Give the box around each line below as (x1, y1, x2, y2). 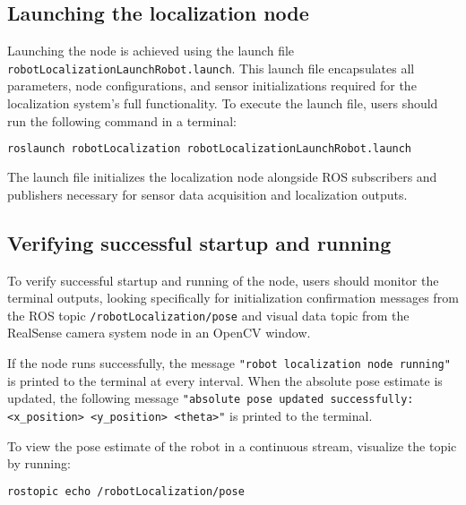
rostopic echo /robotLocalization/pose (7, 484, 245, 498)
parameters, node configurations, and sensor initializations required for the (7, 76, 417, 95)
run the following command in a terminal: (7, 111, 237, 130)
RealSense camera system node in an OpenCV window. (7, 323, 311, 342)
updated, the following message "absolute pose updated (7, 389, 324, 407)
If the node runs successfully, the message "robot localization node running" (7, 353, 451, 372)
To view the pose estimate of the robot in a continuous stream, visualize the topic (7, 436, 457, 455)
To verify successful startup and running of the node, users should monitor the (7, 270, 439, 289)
